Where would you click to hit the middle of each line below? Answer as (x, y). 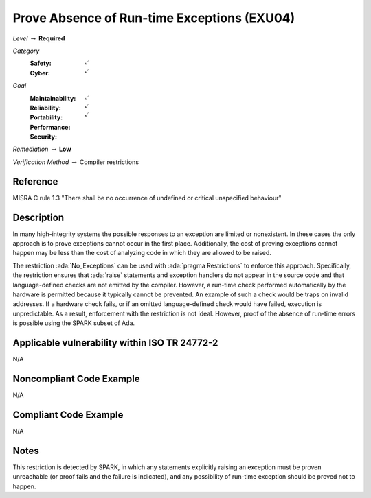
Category (26, 51)
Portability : (46, 117)
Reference (35, 181)
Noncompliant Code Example (76, 378)
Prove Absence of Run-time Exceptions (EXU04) (154, 18)
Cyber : (40, 73)
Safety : (41, 63)
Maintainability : (53, 98)
